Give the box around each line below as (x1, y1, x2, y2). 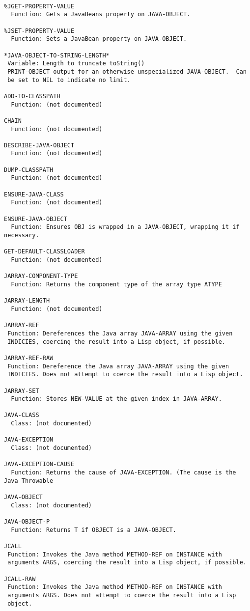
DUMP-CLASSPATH (4, 166, 54, 173)
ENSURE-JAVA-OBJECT (4, 215, 67, 222)
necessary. (4, 232, 39, 239)
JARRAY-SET (4, 387, 39, 394)
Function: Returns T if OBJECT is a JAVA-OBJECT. (11, 526, 176, 533)
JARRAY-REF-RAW (4, 354, 54, 361)
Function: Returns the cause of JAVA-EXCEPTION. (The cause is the (11, 469, 236, 476)
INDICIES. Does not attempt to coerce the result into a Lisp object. (7, 371, 243, 378)
